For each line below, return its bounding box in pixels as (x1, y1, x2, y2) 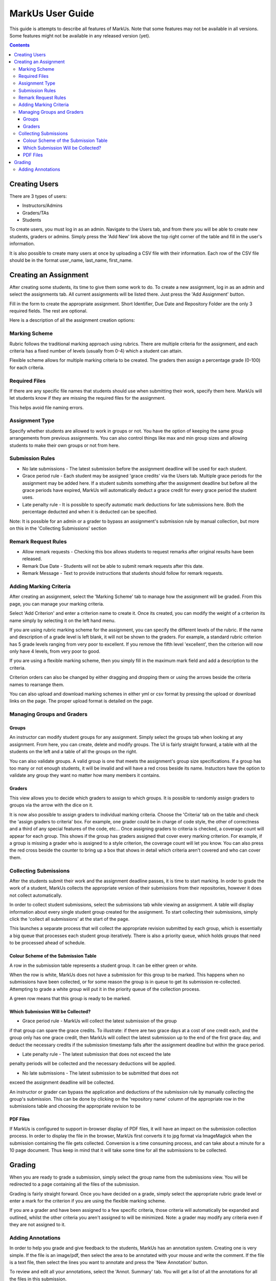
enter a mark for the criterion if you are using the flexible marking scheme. (9, 1198, 166, 1204)
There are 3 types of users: (9, 193, 67, 199)
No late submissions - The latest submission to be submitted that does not (22, 1070, 179, 1076)
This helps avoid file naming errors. (9, 404, 84, 410)
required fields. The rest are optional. (9, 308, 88, 314)
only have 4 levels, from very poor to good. (9, 648, 101, 654)
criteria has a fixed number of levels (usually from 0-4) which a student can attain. (9, 348, 183, 354)
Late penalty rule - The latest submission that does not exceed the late (22, 1051, 171, 1058)
